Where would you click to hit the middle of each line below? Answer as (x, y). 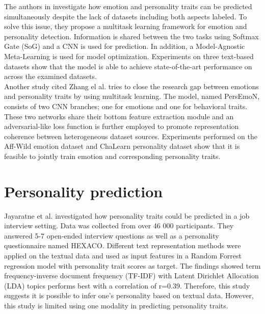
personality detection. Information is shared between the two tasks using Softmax (131, 36)
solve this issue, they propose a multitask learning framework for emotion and (126, 26)
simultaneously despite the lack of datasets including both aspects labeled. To (126, 16)
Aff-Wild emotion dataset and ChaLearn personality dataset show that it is (122, 146)
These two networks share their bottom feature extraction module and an (119, 116)
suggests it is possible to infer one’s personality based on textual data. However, (129, 295)
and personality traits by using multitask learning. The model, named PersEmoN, (132, 96)
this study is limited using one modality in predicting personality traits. (116, 305)
